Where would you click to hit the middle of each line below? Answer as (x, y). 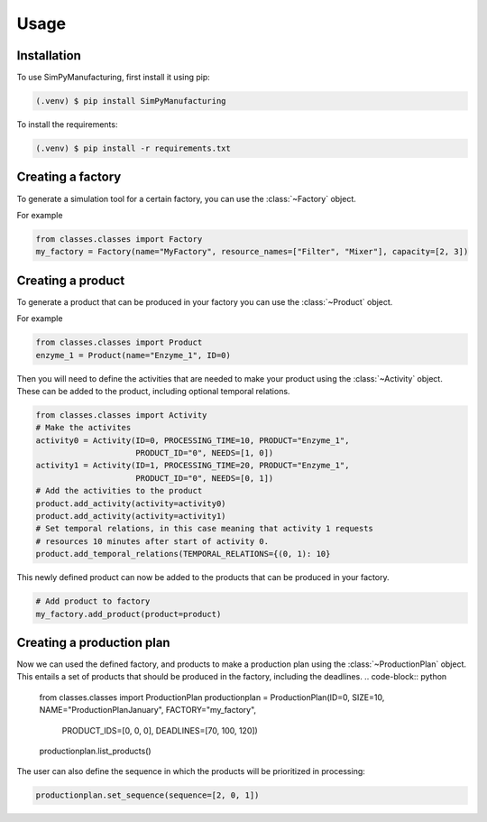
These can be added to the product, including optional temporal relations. (153, 391)
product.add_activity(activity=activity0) (131, 503)
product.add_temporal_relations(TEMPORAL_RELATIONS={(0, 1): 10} (183, 554)
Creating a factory (69, 177)
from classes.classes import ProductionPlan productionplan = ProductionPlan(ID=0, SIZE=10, (212, 697)
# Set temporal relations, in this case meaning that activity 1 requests (205, 529)
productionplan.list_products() (96, 751)
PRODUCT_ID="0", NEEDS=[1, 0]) (205, 453)
